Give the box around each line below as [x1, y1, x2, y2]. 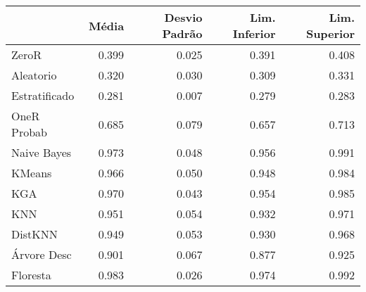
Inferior [232, 25, 276, 42]
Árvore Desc [11, 246, 72, 262]
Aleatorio [11, 67, 57, 83]
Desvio [164, 9, 203, 25]
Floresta [11, 267, 51, 283]
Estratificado [11, 87, 75, 103]
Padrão [162, 25, 203, 42]
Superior [305, 25, 355, 42]
